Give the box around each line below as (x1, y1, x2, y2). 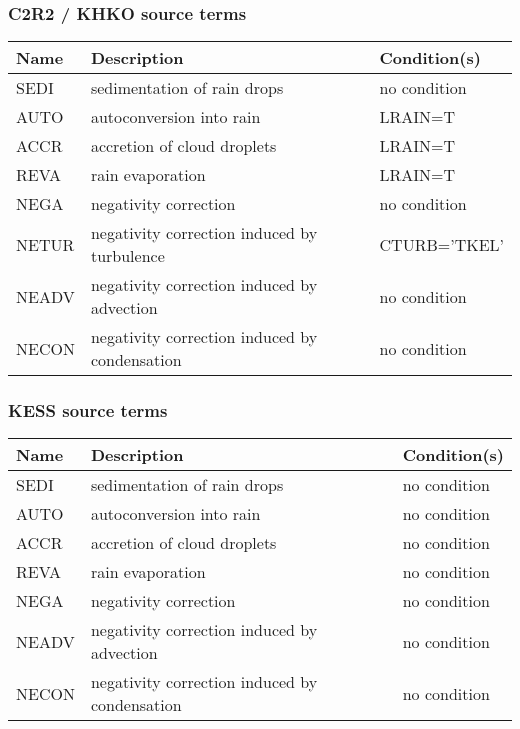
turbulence (90, 244, 165, 268)
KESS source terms (8, 398, 168, 423)
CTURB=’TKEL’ (379, 232, 504, 256)
